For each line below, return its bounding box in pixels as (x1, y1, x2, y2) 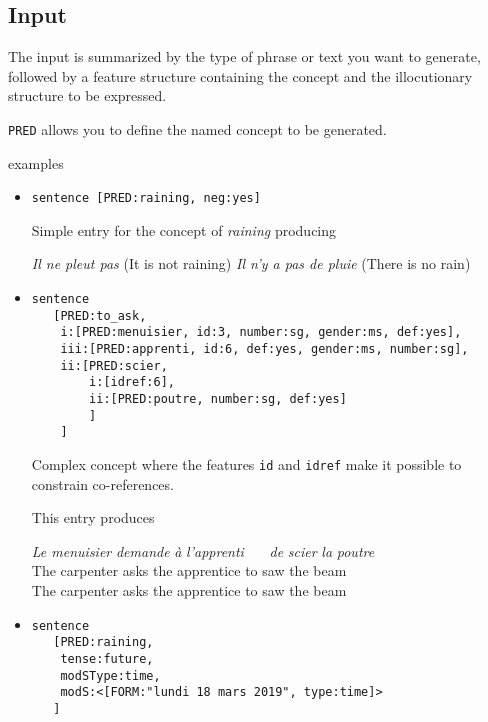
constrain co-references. (31, 473, 174, 494)
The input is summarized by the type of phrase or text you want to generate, (8, 46, 481, 67)
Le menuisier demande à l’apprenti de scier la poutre (31, 540, 375, 561)
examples (8, 152, 64, 173)
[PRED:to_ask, (53, 308, 147, 323)
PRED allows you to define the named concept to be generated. (8, 118, 387, 139)
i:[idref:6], (89, 375, 175, 390)
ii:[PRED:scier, (60, 358, 168, 373)
